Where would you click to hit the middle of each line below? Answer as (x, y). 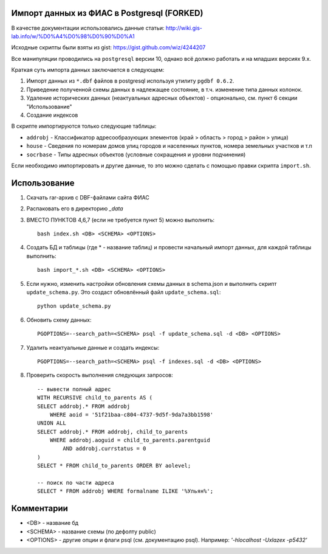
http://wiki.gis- (184, 28)
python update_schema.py (74, 306)
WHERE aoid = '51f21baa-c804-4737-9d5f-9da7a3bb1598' (132, 414)
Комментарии (39, 509)
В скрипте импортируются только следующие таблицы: (84, 126)
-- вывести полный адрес (74, 389)
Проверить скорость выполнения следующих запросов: (100, 375)
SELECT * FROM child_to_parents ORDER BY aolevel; (114, 466)
